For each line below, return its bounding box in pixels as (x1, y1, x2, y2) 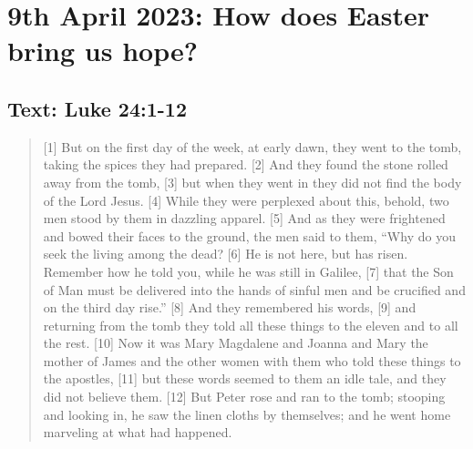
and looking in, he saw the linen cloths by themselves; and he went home (43, 404, 451, 423)
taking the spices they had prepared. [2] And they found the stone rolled (43, 155, 448, 174)
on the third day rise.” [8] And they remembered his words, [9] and (43, 298, 416, 317)
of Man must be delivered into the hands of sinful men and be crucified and (43, 280, 466, 299)
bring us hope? (7, 32, 198, 69)
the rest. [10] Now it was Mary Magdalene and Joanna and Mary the (43, 333, 428, 352)
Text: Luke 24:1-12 (7, 94, 187, 122)
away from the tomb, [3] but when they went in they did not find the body (43, 172, 462, 191)
